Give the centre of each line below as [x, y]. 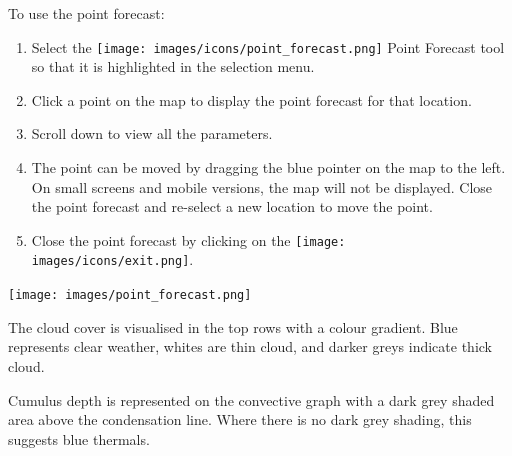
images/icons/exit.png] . [112, 259]
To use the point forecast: [86, 13]
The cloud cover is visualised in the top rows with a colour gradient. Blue [233, 326]
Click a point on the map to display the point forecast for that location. [251, 99]
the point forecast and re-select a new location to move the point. [232, 206]
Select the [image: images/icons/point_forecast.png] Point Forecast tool [268, 46]
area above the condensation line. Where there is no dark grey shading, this [240, 419]
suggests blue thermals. [79, 438]
